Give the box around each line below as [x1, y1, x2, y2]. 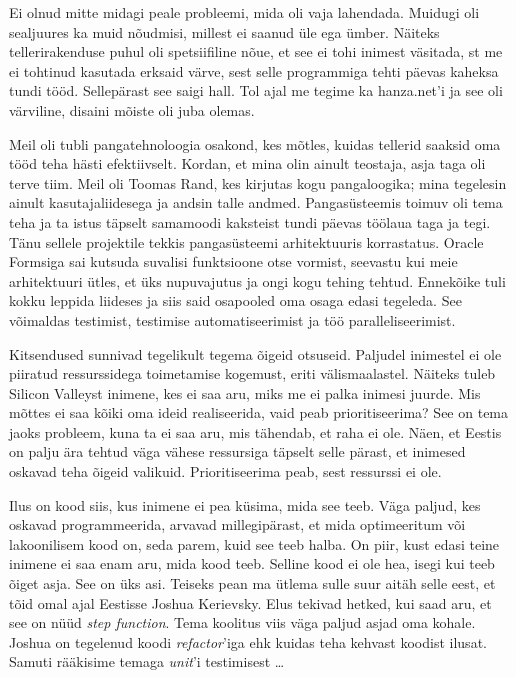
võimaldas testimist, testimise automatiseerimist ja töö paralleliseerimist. [9, 309, 456, 330]
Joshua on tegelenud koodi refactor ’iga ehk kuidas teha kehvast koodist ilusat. [9, 631, 487, 652]
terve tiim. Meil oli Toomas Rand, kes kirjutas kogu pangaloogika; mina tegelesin [9, 172, 507, 193]
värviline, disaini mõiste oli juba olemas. [9, 99, 255, 120]
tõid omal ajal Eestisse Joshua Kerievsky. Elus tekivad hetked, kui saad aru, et [9, 592, 492, 613]
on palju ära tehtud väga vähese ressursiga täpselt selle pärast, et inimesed [9, 441, 466, 462]
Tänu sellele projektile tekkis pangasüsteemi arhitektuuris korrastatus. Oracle [9, 231, 484, 252]
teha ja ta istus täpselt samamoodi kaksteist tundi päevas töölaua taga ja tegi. [9, 211, 491, 232]
